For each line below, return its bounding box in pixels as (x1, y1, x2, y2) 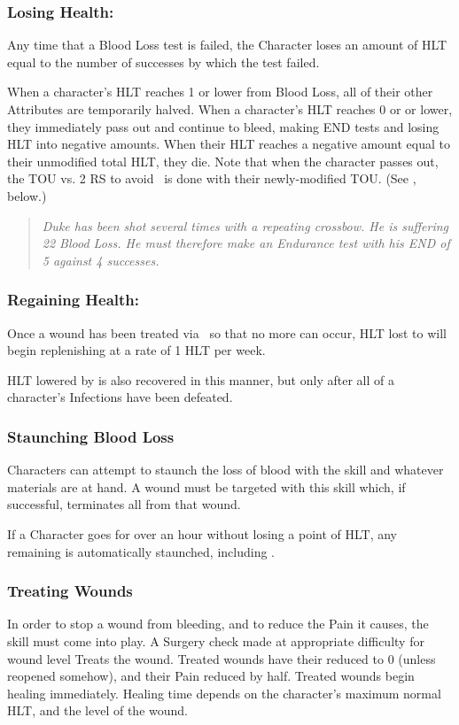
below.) (7, 186, 47, 204)
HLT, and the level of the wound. (7, 701, 188, 720)
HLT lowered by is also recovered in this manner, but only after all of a (7, 370, 394, 389)
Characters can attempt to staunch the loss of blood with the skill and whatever (7, 460, 444, 479)
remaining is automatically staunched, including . (7, 542, 276, 560)
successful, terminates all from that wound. (7, 495, 241, 513)
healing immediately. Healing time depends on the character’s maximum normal (7, 683, 441, 702)
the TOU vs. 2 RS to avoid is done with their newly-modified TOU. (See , (7, 169, 416, 188)
